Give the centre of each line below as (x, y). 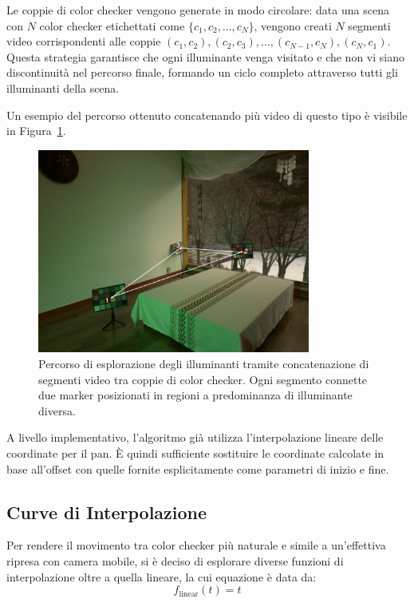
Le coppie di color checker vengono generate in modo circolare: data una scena (198, 10)
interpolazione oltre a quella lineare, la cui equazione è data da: (162, 576)
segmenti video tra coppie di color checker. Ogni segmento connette (203, 379)
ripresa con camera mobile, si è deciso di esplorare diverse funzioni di (175, 561)
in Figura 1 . (36, 131)
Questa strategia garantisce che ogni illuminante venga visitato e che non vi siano (205, 56)
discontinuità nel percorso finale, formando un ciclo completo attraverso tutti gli (202, 72)
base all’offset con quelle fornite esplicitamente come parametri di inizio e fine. (198, 468)
